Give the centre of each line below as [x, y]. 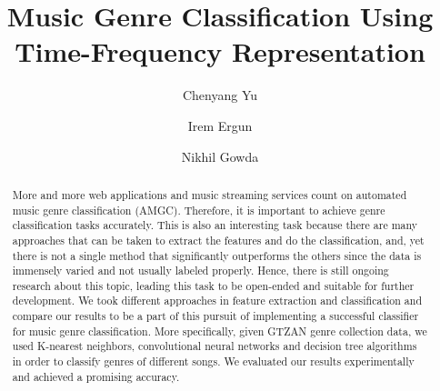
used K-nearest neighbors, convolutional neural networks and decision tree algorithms [215, 346]
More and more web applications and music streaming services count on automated [210, 194]
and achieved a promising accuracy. [96, 376]
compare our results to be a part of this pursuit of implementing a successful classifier [215, 316]
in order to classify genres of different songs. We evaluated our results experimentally [213, 361]
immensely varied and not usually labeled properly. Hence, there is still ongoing [200, 271]
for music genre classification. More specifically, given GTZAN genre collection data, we [220, 331]
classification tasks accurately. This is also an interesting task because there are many [215, 225]
